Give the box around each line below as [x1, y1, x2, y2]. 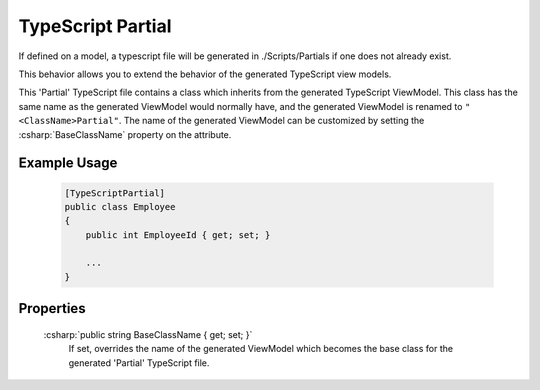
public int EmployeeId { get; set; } [85, 229, 271, 240]
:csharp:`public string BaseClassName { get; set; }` [43, 328, 253, 340]
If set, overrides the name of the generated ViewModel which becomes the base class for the [68, 343, 454, 355]
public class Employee [64, 201, 176, 212]
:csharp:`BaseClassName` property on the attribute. [18, 128, 232, 140]
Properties [18, 300, 86, 317]
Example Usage [18, 155, 118, 172]
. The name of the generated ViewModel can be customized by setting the [118, 115, 425, 127]
